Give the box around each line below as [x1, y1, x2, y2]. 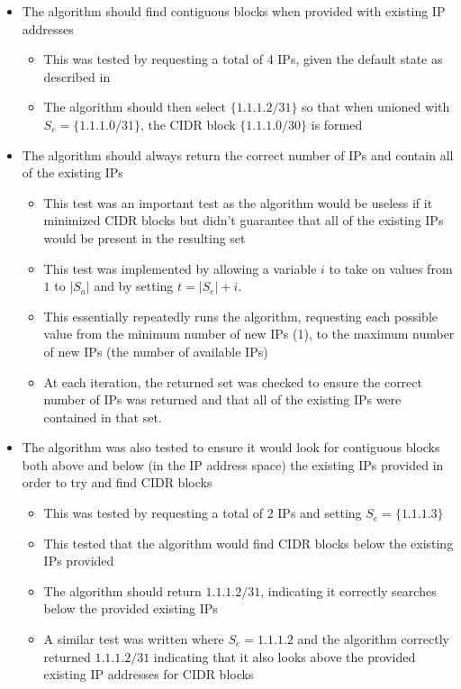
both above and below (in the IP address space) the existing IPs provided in [22, 455, 444, 474]
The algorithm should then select [43, 97, 227, 116]
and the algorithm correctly [297, 630, 449, 648]
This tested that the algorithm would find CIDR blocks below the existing [43, 533, 454, 552]
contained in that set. [43, 407, 162, 426]
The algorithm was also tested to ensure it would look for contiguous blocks [22, 438, 440, 457]
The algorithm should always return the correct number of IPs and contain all [22, 145, 454, 164]
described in [43, 67, 111, 86]
